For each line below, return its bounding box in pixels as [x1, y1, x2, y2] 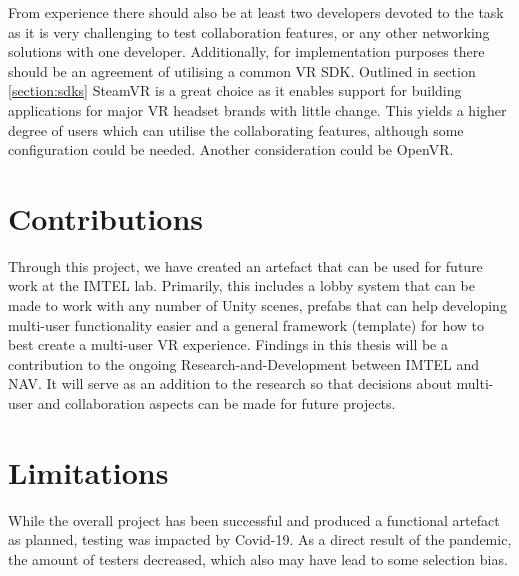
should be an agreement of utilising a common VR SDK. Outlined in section [8, 60, 476, 81]
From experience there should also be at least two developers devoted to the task [8, 2, 504, 22]
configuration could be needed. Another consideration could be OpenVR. [8, 139, 454, 160]
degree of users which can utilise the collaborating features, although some [8, 119, 464, 140]
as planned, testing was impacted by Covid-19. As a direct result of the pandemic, [8, 529, 512, 550]
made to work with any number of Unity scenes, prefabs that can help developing [8, 295, 507, 316]
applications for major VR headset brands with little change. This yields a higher [8, 99, 507, 120]
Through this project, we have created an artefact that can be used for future [8, 255, 483, 276]
